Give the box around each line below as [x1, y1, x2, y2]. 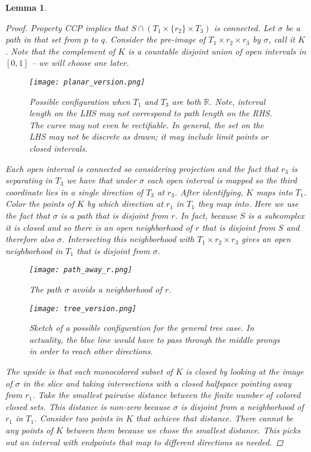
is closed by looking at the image [185, 365, 304, 378]
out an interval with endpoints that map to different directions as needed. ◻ [5, 435, 283, 448]
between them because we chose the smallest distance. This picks [66, 424, 301, 436]
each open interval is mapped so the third [147, 174, 297, 186]
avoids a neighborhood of [72, 283, 162, 295]
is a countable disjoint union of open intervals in [128, 44, 306, 57]
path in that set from [5, 33, 81, 46]
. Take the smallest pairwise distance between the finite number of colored [32, 388, 301, 401]
